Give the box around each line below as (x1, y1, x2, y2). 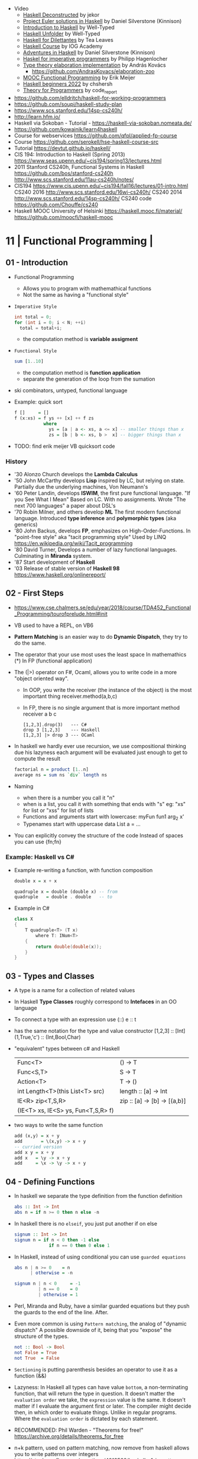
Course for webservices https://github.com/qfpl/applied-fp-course (14, 132, 177, 139)
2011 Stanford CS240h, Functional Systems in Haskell (14, 163, 144, 170)
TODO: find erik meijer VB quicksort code (14, 443, 116, 450)
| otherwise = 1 (38, 1292, 78, 1298)
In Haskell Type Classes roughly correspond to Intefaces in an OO (14, 998, 177, 1005)
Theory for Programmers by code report (22, 87, 118, 95)
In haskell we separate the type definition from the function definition (14, 1192, 183, 1200)
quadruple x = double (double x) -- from (14, 889, 118, 895)
